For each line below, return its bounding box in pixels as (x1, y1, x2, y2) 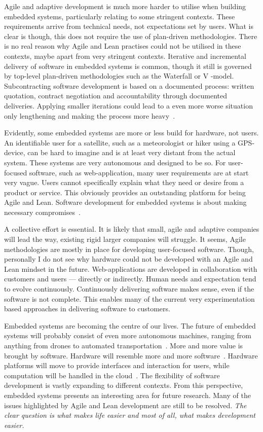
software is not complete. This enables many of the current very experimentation (4, 293, 255, 304)
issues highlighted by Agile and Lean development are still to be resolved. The (4, 400, 247, 410)
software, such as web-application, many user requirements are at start (29, 167, 249, 177)
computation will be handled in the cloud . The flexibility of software (4, 370, 220, 380)
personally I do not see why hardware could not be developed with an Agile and (4, 254, 253, 264)
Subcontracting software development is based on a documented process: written (4, 80, 254, 91)
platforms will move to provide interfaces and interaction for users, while (4, 360, 230, 371)
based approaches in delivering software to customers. (4, 303, 170, 314)
